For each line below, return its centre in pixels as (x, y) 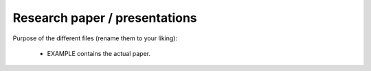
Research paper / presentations (105, 18)
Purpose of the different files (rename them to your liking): (95, 38)
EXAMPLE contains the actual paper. (99, 53)
